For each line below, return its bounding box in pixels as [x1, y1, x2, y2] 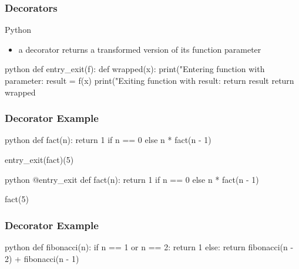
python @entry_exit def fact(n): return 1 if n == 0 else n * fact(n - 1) [5, 173, 259, 185]
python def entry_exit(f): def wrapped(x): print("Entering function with [5, 63, 265, 75]
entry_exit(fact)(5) [5, 154, 74, 165]
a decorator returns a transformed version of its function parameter [18, 43, 261, 55]
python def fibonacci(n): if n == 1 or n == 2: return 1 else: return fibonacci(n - [5, 241, 294, 253]
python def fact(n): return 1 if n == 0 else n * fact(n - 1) [5, 134, 211, 146]
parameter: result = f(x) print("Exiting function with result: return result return [5, 74, 294, 86]
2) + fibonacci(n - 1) [5, 252, 79, 264]
